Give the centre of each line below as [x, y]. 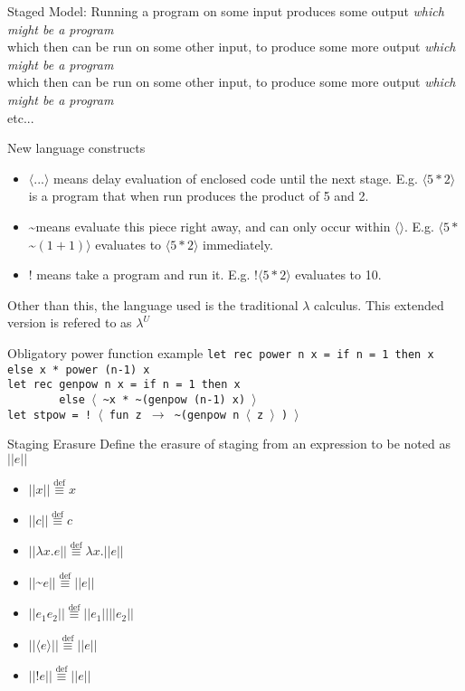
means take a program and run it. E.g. [143, 275]
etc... [21, 117]
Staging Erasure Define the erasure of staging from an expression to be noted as [229, 444]
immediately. [237, 244]
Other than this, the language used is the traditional [153, 304]
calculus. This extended [379, 304]
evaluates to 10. [338, 275]
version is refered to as [70, 322]
